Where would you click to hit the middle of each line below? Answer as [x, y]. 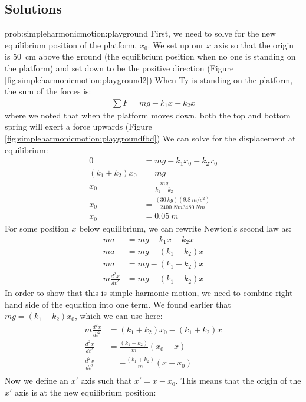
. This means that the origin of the [238, 380]
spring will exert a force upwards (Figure [78, 126]
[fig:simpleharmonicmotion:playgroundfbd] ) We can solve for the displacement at [150, 138]
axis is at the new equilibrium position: [85, 392]
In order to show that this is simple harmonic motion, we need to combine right [149, 293]
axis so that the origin [254, 45]
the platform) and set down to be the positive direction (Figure [119, 67]
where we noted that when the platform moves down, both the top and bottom [148, 115]
